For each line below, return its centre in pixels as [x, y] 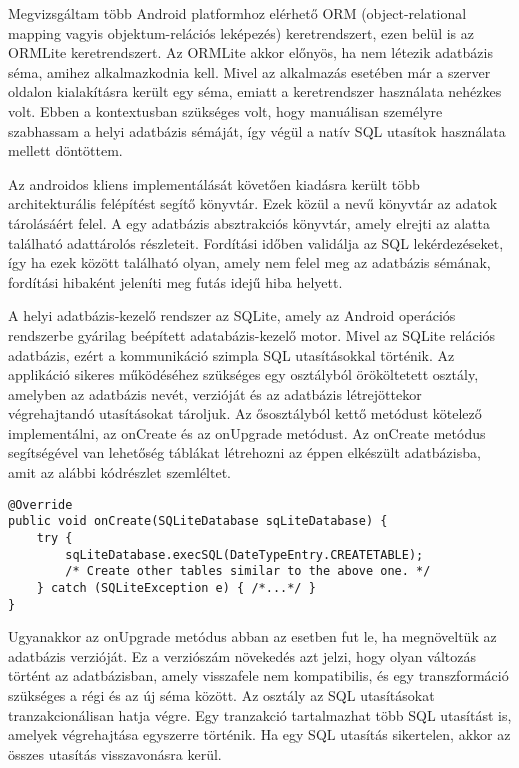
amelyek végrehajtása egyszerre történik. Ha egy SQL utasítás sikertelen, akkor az [259, 734]
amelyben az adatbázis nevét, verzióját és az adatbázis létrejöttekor [215, 393]
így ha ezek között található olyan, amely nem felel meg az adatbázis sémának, [249, 262]
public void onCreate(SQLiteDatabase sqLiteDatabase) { [198, 521]
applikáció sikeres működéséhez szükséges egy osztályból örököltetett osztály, [243, 374]
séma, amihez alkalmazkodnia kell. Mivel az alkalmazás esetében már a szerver [249, 71]
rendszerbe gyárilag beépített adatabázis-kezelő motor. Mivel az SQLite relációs [252, 334]
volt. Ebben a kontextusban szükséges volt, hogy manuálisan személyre [225, 110]
